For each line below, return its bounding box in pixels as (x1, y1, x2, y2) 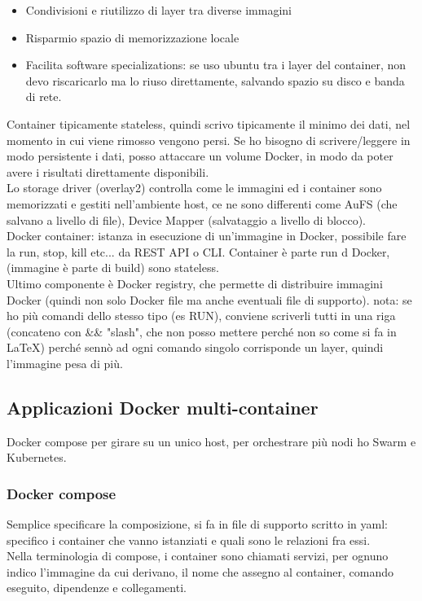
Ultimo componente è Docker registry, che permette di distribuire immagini (7, 274, 383, 292)
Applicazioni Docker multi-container (7, 394, 319, 419)
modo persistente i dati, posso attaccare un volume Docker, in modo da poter (7, 147, 393, 165)
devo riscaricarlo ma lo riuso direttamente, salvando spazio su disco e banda (25, 72, 405, 89)
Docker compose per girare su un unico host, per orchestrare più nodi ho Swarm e (7, 432, 416, 450)
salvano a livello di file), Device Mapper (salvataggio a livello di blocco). (7, 211, 366, 228)
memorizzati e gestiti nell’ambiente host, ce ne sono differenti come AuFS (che (7, 195, 398, 212)
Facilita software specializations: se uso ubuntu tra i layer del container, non (25, 56, 407, 73)
